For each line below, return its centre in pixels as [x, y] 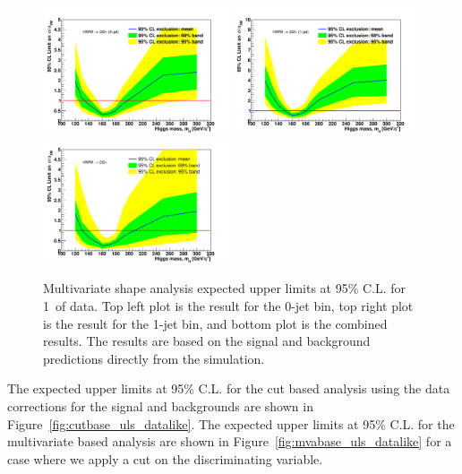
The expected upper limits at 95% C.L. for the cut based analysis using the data [229, 388]
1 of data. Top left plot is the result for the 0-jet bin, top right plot [228, 305]
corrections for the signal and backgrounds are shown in [160, 405]
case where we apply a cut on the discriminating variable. [165, 458]
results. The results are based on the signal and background [207, 341]
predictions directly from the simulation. [154, 358]
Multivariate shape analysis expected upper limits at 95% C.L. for [225, 288]
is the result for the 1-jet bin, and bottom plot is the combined [215, 323]
